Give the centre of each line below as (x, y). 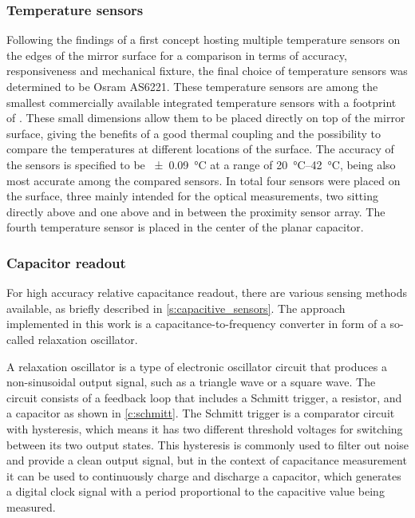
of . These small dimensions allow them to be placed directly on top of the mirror (206, 118)
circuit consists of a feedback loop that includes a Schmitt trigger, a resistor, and (204, 397)
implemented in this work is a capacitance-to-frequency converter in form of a (196, 324)
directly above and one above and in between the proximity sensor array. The (196, 211)
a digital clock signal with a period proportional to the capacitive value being (196, 491)
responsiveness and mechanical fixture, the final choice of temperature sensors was (207, 71)
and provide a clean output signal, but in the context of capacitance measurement (207, 460)
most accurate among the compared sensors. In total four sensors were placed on (204, 180)
